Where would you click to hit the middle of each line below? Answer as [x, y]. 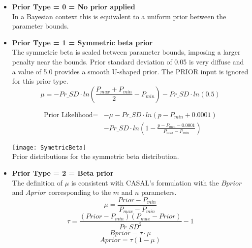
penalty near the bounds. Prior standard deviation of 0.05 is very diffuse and [128, 61]
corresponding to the [80, 192]
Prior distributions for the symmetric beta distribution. [95, 156]
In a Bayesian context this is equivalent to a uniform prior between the [119, 16]
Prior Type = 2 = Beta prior [63, 173]
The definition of [37, 182]
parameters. [159, 192]
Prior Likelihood [68, 115]
